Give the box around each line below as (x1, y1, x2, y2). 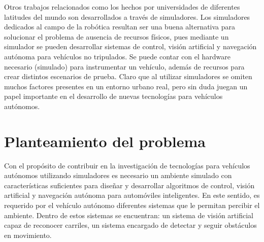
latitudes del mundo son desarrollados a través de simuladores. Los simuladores (4, 11, 250, 22)
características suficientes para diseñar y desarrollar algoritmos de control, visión (4, 180, 255, 190)
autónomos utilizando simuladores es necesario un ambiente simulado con (4, 170, 232, 181)
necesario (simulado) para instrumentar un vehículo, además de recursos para (4, 61, 245, 72)
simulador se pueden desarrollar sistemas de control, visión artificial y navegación (4, 41, 257, 52)
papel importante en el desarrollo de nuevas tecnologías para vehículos (4, 91, 223, 101)
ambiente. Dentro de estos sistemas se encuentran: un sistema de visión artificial (4, 210, 253, 220)
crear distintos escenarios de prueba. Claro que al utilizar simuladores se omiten (4, 71, 252, 82)
